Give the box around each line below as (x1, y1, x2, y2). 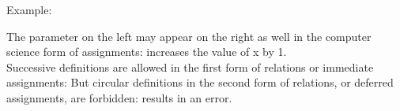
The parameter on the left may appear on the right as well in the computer (6, 28, 372, 44)
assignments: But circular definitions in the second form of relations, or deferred (6, 74, 394, 91)
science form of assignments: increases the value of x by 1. (6, 43, 287, 60)
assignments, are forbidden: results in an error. (6, 89, 232, 105)
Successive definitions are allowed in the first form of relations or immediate (6, 58, 374, 75)
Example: (6, 2, 52, 17)
